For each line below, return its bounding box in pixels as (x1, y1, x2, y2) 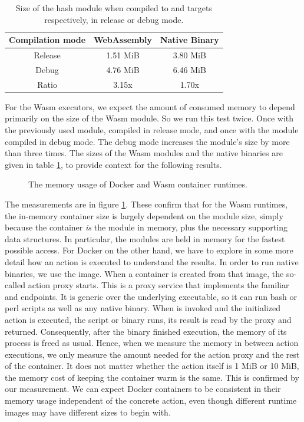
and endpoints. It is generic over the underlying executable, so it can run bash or (5, 290, 297, 302)
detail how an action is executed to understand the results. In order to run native (5, 255, 299, 268)
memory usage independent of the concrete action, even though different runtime (5, 394, 297, 407)
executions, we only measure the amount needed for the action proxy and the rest (5, 348, 300, 360)
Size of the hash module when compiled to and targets (15, 2, 212, 14)
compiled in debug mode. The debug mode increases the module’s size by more (5, 135, 290, 147)
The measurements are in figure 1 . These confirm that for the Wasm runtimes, (5, 197, 288, 210)
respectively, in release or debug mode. (44, 13, 184, 25)
